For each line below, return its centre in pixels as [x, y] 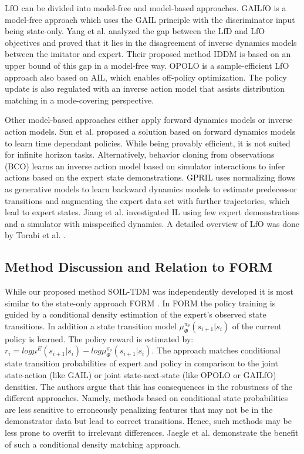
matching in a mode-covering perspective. [80, 100]
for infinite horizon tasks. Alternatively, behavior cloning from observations [140, 154]
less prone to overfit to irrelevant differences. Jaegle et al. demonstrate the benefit [152, 433]
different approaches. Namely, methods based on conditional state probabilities [146, 398]
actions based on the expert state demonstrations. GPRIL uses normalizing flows [150, 177]
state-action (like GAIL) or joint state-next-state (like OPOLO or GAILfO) [141, 375]
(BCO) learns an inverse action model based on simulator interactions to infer [145, 166]
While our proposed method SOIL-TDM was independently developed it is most [149, 291]
